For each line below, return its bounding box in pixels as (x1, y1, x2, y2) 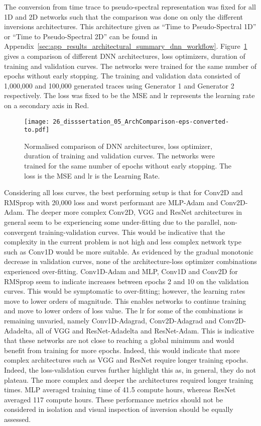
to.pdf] (24, 126, 50, 134)
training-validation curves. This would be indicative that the (39, 226, 225, 237)
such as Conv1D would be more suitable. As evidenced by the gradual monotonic (4, 246, 253, 257)
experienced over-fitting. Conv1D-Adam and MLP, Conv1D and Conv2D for (4, 266, 238, 276)
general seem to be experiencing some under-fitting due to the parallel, (4, 217, 222, 227)
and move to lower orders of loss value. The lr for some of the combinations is (4, 305, 243, 316)
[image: (24, 118, 50, 125)
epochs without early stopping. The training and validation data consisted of (4, 70, 240, 81)
